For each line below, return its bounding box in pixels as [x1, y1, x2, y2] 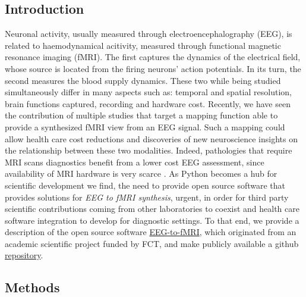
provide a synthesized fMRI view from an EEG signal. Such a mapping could [5, 120, 285, 133]
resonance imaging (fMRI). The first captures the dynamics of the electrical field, [5, 51, 301, 63]
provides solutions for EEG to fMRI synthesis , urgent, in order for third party [5, 190, 289, 203]
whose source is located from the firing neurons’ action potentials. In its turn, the [5, 62, 301, 74]
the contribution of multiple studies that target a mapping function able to [5, 109, 278, 121]
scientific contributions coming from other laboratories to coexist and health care [5, 202, 299, 215]
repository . [5, 249, 43, 261]
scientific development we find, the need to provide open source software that [5, 179, 286, 191]
